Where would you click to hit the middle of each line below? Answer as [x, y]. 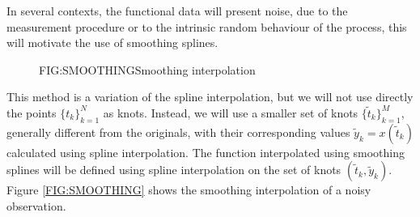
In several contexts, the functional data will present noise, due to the [177, 11]
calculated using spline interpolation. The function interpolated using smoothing [206, 152]
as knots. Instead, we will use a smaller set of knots [231, 112]
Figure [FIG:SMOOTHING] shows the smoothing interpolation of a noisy [189, 190]
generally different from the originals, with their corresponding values [178, 132]
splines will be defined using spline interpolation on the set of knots [174, 170]
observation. [36, 205]
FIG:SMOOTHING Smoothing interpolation [147, 69]
